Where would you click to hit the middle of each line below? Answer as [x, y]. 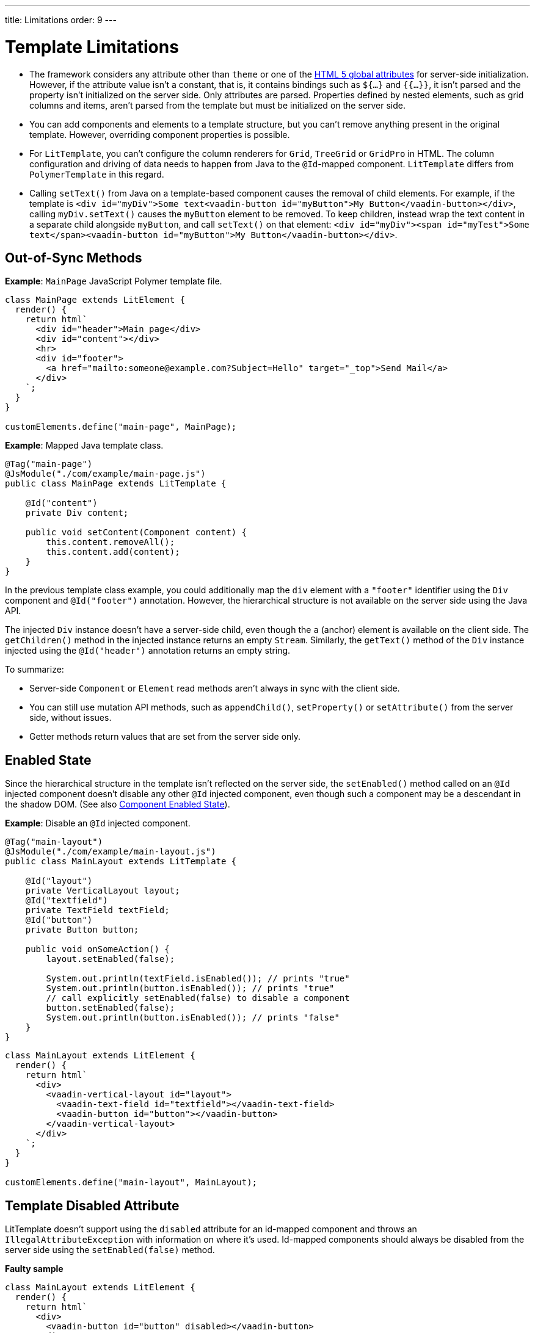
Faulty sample [34, 1269]
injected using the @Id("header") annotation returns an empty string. [148, 651]
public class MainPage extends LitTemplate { [116, 484]
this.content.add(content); [113, 552]
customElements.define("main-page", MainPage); [121, 427]
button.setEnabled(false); [111, 1008]
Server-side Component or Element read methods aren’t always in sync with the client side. [215, 688]
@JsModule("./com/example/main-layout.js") [111, 852]
